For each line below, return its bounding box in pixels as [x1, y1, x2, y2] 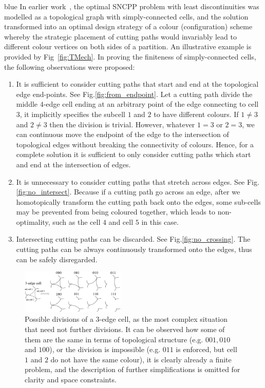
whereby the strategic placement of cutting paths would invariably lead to [4, 31, 237, 42]
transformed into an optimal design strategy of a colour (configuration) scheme [4, 21, 253, 32]
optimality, [16, 216, 50, 227]
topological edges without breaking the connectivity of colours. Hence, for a [16, 139, 254, 149]
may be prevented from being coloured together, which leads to [16, 206, 215, 217]
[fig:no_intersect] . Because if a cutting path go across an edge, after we [16, 186, 240, 197]
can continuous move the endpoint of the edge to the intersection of [16, 129, 229, 140]
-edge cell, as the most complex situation [99, 314, 228, 324]
